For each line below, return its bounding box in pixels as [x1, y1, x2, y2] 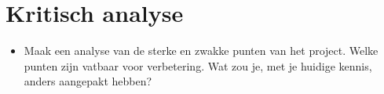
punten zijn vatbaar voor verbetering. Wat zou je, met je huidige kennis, [24, 57, 372, 74]
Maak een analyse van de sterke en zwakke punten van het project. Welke [24, 42, 379, 59]
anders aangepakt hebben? [24, 73, 152, 89]
